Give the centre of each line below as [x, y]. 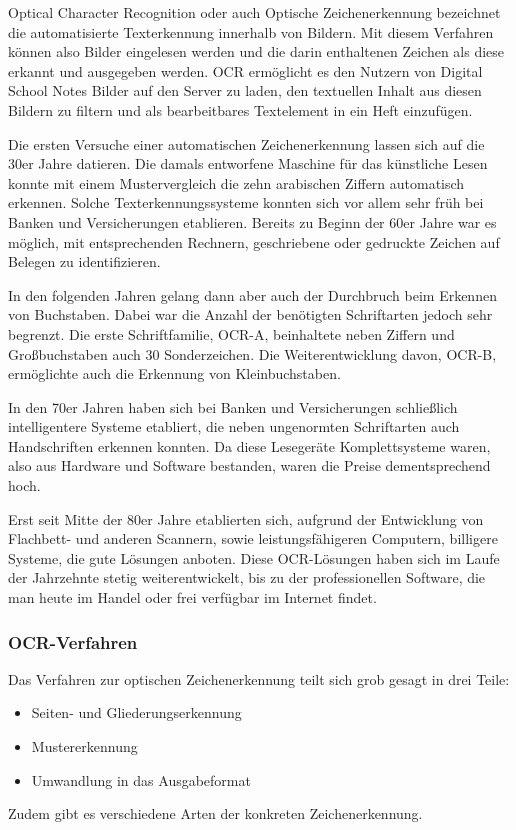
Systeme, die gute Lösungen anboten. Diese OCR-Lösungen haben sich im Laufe [254, 557]
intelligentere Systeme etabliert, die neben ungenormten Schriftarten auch [234, 426]
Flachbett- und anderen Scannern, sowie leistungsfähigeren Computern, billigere [253, 538]
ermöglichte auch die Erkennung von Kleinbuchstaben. [174, 373]
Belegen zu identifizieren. [84, 261]
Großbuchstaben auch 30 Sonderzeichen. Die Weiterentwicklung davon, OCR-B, [252, 353]
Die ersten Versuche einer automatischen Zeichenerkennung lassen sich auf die [246, 143]
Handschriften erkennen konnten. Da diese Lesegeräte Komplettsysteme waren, [249, 445]
